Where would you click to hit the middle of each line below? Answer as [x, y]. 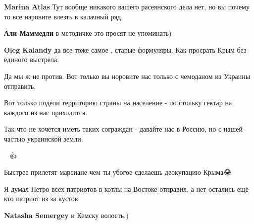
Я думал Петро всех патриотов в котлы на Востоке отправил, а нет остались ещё [127, 188]
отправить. [20, 86]
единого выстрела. [32, 59]
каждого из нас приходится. [46, 112]
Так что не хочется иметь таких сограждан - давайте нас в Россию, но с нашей [123, 129]
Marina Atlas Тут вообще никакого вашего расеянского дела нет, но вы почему [127, 6]
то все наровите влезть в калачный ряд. [64, 16]
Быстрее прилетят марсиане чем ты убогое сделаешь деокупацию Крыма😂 [118, 172]
